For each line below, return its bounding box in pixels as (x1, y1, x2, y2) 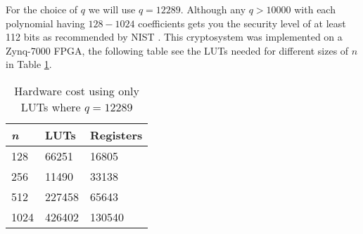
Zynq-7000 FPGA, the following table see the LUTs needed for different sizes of (6, 43, 349, 57)
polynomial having (6, 15, 85, 30)
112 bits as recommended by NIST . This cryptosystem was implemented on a (6, 29, 343, 44)
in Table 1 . (6, 57, 52, 71)
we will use (88, 2, 136, 16)
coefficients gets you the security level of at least (138, 15, 346, 30)
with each (294, 2, 336, 16)
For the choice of (6, 2, 78, 16)
